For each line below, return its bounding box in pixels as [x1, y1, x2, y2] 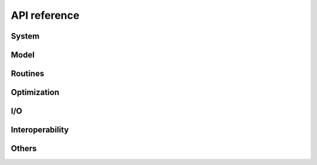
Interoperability [11, 125, 69, 135]
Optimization [11, 87, 60, 97]
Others [11, 144, 37, 154]
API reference [11, 9, 80, 22]
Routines [11, 69, 45, 79]
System [11, 31, 40, 41]
